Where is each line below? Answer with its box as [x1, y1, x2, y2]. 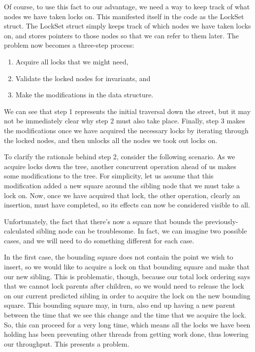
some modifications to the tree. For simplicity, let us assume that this [4, 171, 214, 181]
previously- [205, 216, 238, 226]
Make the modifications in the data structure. [15, 89, 154, 100]
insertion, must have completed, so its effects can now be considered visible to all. [4, 200, 250, 210]
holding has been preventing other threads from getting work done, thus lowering [4, 329, 249, 339]
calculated [4, 226, 34, 236]
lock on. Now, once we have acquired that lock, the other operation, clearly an [4, 190, 240, 200]
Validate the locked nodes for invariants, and [15, 73, 151, 83]
